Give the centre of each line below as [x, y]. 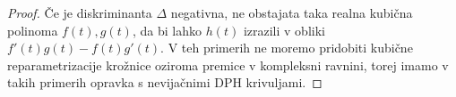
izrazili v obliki [284, 30]
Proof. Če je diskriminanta [80, 12]
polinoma [33, 30]
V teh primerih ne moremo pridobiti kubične [290, 48]
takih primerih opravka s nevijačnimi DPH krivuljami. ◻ [165, 82]
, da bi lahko [167, 30]
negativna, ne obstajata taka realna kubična [292, 12]
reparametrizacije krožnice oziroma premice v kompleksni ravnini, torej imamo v [228, 65]
